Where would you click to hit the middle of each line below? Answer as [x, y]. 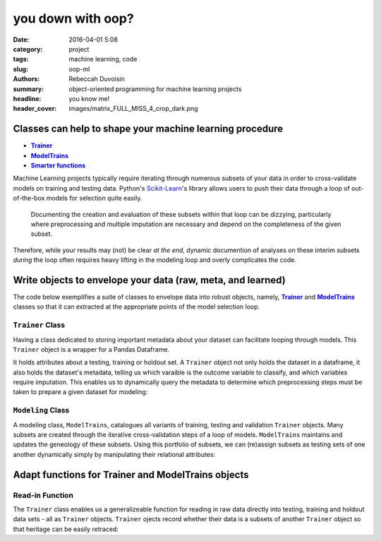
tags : [21, 59]
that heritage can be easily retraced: [66, 529]
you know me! [89, 98]
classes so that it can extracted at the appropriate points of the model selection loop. [137, 307]
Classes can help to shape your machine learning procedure [148, 129]
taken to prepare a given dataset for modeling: [80, 392]
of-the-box [29, 198]
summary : [29, 89]
